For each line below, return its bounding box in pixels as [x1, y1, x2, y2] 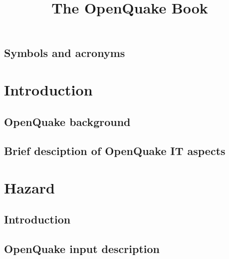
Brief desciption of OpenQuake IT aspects [4, 143, 226, 158]
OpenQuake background [4, 113, 131, 129]
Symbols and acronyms [4, 45, 125, 60]
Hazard [4, 177, 55, 197]
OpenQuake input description [4, 241, 160, 256]
